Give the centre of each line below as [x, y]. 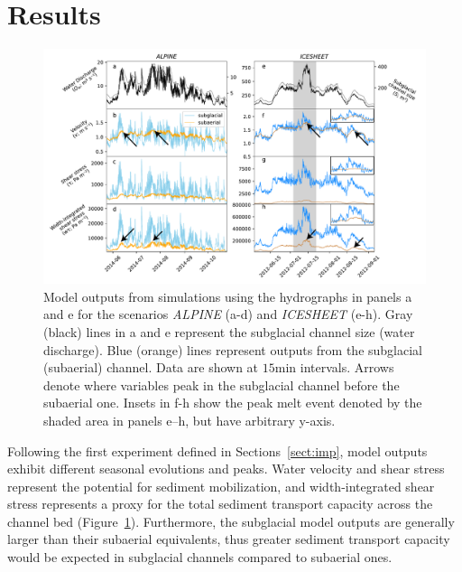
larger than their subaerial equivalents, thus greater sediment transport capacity [229, 539]
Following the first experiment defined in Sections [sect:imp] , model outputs [217, 450]
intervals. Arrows [347, 367]
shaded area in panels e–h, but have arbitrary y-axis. [189, 420]
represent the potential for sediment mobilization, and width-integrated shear [221, 486]
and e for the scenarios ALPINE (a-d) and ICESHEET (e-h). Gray [228, 314]
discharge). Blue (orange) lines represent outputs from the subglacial [233, 349]
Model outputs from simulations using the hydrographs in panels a [228, 296]
